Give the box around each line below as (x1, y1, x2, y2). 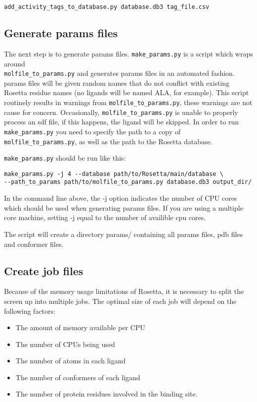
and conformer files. (4, 238, 64, 249)
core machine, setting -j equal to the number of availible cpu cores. (4, 212, 206, 223)
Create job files (4, 263, 84, 278)
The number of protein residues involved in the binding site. (15, 389, 198, 399)
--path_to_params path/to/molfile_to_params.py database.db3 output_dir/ (4, 178, 252, 186)
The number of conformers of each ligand (15, 372, 140, 382)
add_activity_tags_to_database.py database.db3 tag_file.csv (4, 3, 210, 10)
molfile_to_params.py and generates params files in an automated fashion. (4, 68, 235, 78)
